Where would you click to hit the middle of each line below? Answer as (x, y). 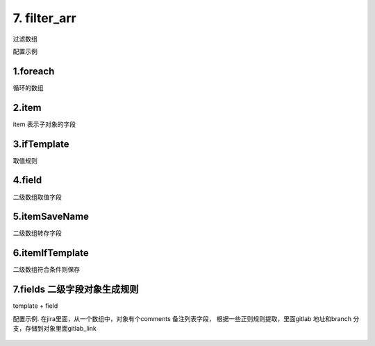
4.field (27, 180)
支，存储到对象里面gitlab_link (55, 329)
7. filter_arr (44, 18)
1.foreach (34, 71)
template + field (35, 306)
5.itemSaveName (51, 217)
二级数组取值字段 (37, 197)
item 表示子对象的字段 (44, 124)
